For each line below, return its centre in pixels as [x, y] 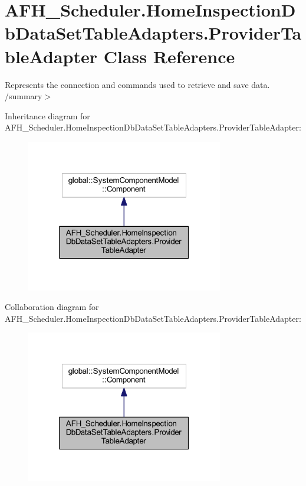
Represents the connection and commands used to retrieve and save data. [137, 84]
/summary [24, 96]
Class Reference [169, 56]
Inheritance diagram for [47, 115]
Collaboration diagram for [52, 307]
